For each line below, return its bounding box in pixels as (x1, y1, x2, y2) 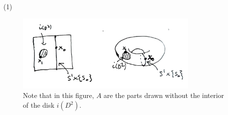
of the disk (23, 100, 55, 110)
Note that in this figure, (23, 90, 94, 100)
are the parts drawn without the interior (103, 90, 224, 100)
